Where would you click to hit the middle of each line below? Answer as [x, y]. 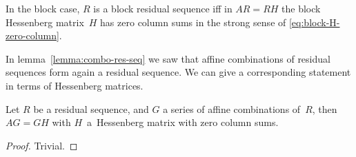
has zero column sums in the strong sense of [193, 22]
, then [325, 108]
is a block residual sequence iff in [163, 8]
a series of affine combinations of [232, 108]
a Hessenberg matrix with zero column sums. [183, 122]
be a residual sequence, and [91, 108]
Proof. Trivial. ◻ [42, 145]
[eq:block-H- [314, 22]
